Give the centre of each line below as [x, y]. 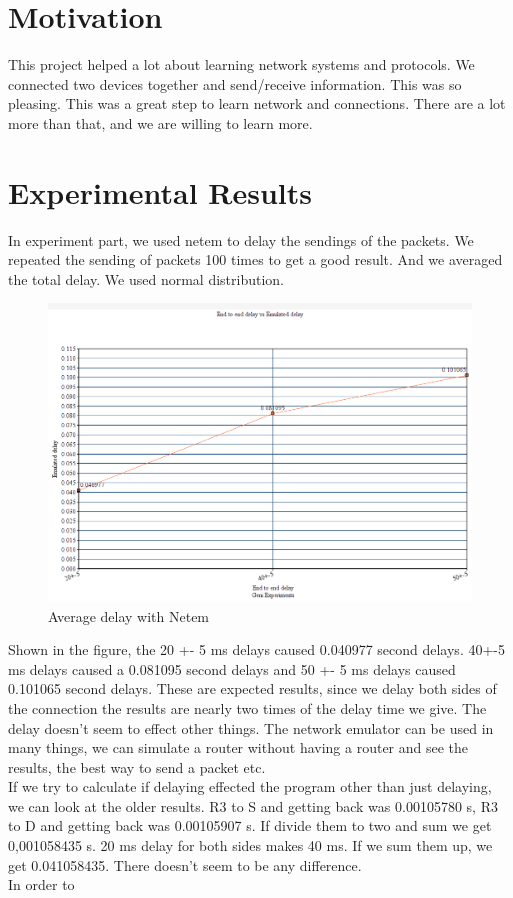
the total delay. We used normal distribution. [146, 278]
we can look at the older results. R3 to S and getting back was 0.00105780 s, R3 [253, 805]
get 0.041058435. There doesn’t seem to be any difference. [185, 864]
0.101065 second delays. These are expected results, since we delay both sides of [252, 688]
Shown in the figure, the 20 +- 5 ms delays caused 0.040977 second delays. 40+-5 [256, 649]
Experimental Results [160, 191]
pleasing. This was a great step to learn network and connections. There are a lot [257, 103]
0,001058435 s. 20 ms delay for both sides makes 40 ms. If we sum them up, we [250, 845]
